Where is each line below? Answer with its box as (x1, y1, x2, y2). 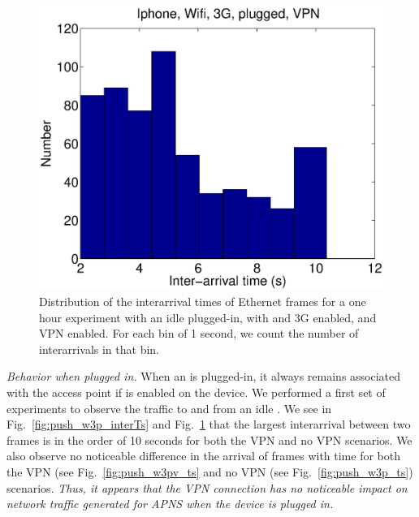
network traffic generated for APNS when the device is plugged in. (6, 495, 334, 512)
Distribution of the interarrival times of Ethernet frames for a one (39, 293, 366, 310)
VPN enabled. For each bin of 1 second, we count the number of (39, 325, 359, 342)
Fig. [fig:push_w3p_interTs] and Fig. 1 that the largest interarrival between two (6, 416, 411, 433)
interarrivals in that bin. (39, 340, 160, 357)
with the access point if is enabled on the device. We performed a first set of (6, 384, 386, 401)
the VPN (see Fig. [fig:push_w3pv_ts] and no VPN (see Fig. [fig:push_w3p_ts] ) (6, 463, 413, 480)
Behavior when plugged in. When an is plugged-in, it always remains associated (6, 368, 401, 385)
